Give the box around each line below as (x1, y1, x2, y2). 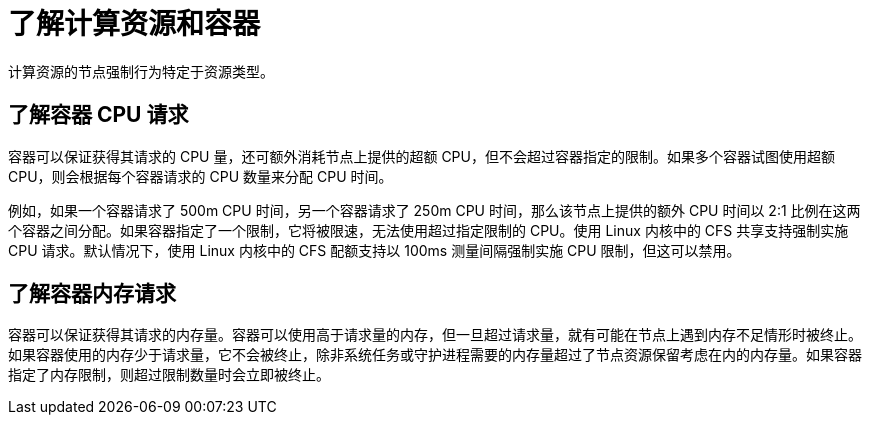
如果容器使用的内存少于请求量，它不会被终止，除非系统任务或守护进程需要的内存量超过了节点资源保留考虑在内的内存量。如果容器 (8, 346, 862, 364)
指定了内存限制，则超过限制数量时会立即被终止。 (8, 366, 330, 384)
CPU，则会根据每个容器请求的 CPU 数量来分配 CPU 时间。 (8, 167, 393, 185)
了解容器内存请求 (8, 281, 176, 307)
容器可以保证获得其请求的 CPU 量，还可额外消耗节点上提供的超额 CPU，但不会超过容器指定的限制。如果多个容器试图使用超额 (8, 147, 835, 165)
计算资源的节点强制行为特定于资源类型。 (8, 62, 274, 80)
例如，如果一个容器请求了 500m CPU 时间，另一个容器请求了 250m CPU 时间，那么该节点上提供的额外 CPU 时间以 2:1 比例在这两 (8, 201, 861, 219)
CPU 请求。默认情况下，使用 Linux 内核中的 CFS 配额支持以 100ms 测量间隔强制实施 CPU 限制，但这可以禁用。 (8, 241, 741, 259)
